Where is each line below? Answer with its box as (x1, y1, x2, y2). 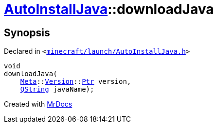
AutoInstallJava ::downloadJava (4, 1, 214, 17)
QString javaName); (20, 85, 94, 94)
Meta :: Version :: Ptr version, (20, 78, 131, 86)
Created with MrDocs (4, 100, 72, 109)
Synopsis (4, 26, 50, 39)
